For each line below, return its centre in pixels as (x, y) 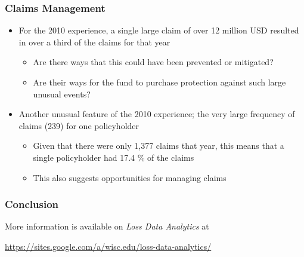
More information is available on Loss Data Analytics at (107, 226)
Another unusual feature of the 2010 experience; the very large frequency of (157, 114)
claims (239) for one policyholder (79, 125)
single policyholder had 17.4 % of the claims (114, 157)
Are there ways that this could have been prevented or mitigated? (153, 62)
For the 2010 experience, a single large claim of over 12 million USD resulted (159, 30)
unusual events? (62, 94)
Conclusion (32, 204)
